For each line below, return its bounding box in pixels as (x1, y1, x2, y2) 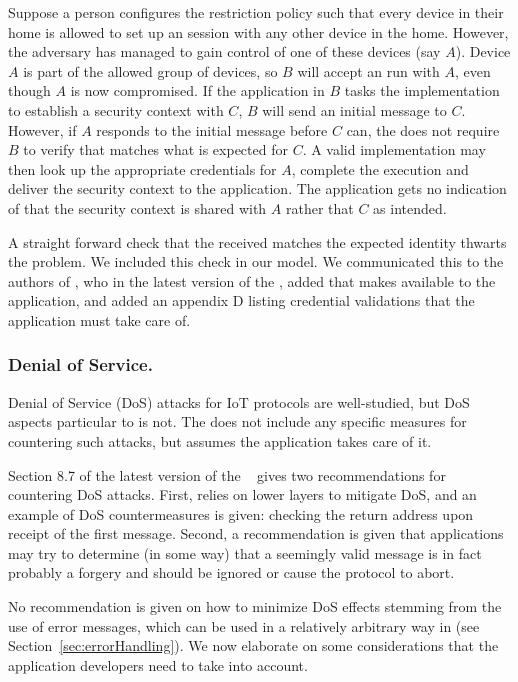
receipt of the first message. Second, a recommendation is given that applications (8, 523, 504, 544)
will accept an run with (297, 60, 440, 81)
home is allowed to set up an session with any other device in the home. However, (8, 21, 509, 42)
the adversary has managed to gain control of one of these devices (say (8, 41, 441, 62)
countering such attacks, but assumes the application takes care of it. (8, 430, 432, 451)
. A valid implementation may (302, 139, 486, 160)
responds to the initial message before (96, 119, 328, 140)
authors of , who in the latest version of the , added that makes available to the (8, 270, 496, 291)
